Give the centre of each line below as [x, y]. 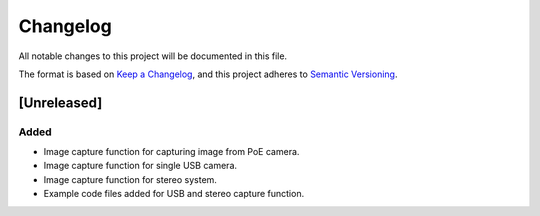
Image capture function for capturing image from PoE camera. [171, 152]
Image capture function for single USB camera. [140, 166]
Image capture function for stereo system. [130, 179]
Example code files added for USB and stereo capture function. [174, 194]
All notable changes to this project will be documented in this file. [153, 56]
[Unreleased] [60, 102]
